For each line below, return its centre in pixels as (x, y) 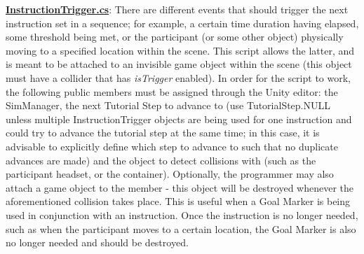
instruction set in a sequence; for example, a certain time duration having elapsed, (182, 23)
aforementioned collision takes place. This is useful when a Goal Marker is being (178, 201)
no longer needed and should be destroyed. (97, 242)
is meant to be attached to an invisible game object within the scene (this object (179, 64)
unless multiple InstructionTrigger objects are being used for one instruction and (179, 119)
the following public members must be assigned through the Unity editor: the (172, 91)
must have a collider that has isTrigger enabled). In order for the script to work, (178, 77)
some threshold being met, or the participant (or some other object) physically (175, 37)
